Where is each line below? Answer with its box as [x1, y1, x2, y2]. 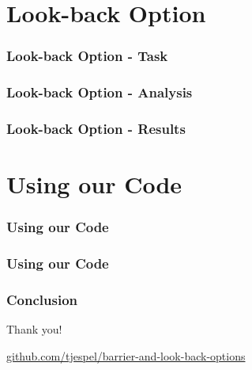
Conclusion [6, 289, 77, 309]
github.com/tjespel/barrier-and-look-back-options [6, 347, 246, 364]
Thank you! [6, 321, 62, 338]
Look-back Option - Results [6, 118, 186, 138]
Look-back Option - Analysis [6, 82, 193, 102]
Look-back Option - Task [6, 46, 168, 66]
